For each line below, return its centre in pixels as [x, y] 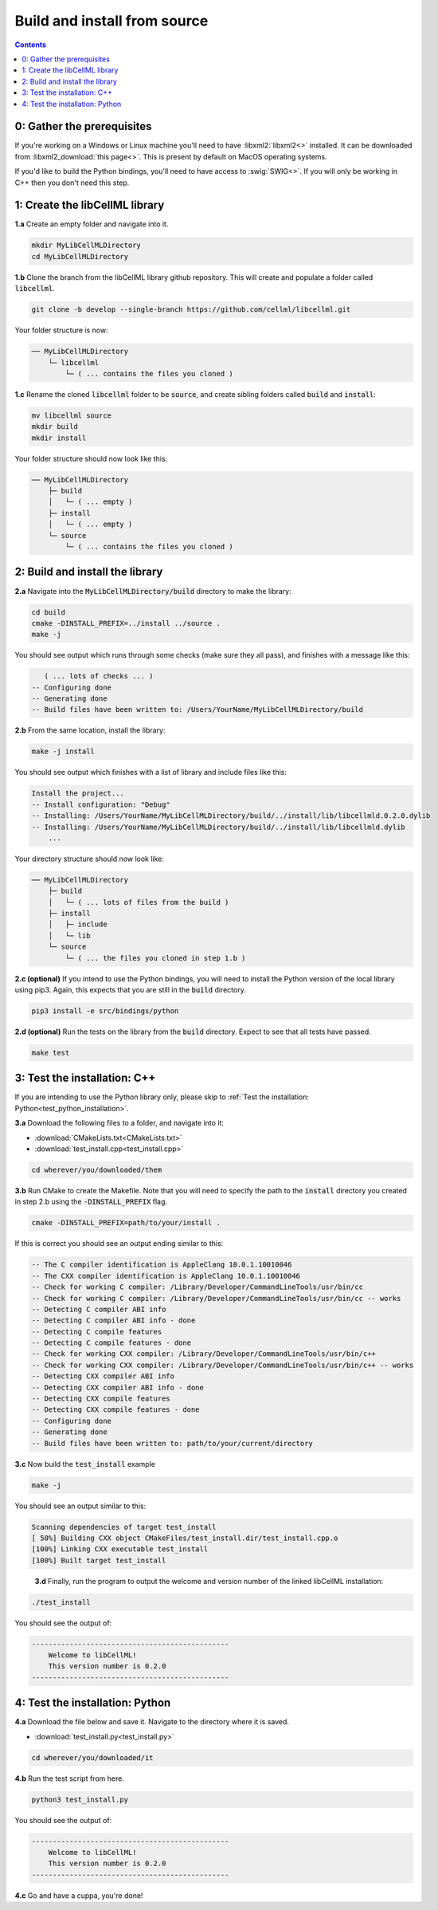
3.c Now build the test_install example [85, 1464]
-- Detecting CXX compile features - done [115, 1410]
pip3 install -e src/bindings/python [105, 1011]
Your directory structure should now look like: [90, 859]
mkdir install [59, 438]
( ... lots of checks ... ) [99, 676]
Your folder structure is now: [61, 330]
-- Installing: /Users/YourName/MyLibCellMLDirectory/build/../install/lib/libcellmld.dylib [218, 827]
